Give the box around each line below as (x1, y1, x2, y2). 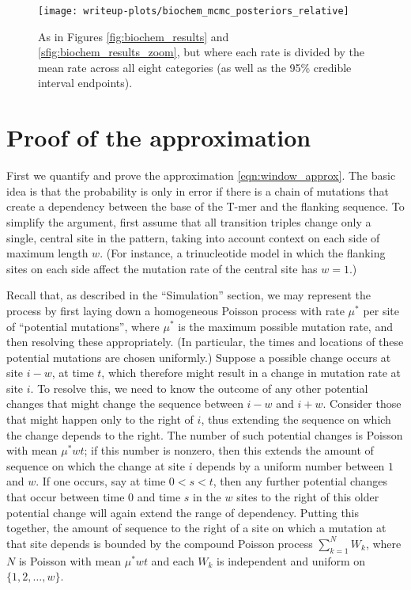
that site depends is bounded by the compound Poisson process (6, 535, 313, 551)
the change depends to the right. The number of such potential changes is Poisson (6, 426, 403, 443)
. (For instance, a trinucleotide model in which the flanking (100, 245, 386, 261)
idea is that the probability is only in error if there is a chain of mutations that (6, 182, 389, 199)
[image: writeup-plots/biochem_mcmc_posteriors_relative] (38, 6, 349, 17)
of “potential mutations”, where (6, 318, 160, 334)
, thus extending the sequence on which (201, 411, 391, 428)
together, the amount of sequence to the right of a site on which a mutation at (6, 520, 386, 536)
